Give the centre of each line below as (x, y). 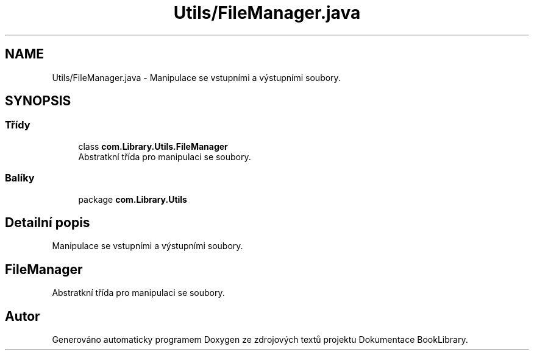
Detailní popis (48, 222)
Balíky (20, 178)
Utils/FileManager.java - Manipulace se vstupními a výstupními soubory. (196, 77)
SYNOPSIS (38, 101)
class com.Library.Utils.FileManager (153, 146)
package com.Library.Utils (133, 199)
